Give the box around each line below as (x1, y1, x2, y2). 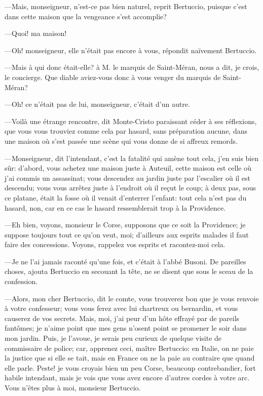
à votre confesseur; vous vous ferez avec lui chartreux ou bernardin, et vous (5, 303, 238, 313)
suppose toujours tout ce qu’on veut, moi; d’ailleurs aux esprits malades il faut (5, 229, 249, 240)
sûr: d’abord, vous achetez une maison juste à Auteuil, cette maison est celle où (5, 163, 251, 173)
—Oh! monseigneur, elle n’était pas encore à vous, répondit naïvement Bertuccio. (5, 45, 257, 55)
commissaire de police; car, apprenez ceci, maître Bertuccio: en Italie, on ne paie (5, 342, 254, 353)
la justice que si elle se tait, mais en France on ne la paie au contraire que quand (5, 352, 255, 363)
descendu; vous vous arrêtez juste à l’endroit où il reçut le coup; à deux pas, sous (5, 182, 256, 193)
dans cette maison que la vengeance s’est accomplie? (5, 11, 167, 21)
